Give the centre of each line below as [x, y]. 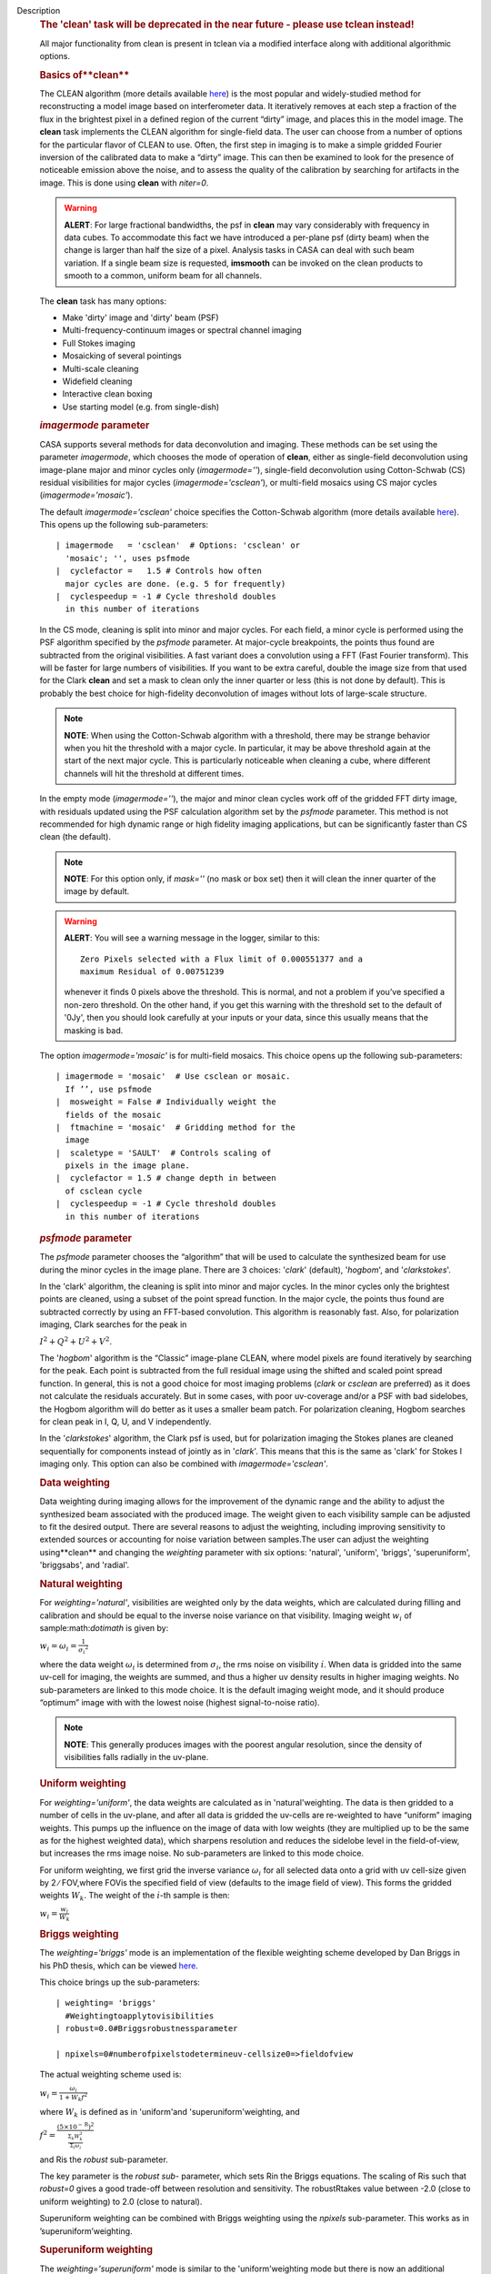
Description [39, 10]
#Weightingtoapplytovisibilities [140, 2016]
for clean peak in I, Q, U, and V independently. [125, 1422]
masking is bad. [94, 1030]
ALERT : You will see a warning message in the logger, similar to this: [192, 938]
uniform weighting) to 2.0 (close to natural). [121, 2201]
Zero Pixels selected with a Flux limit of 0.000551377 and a [222, 959]
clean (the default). [75, 837]
